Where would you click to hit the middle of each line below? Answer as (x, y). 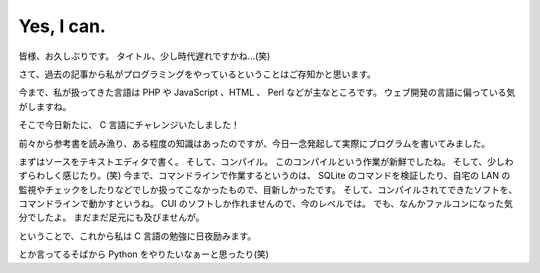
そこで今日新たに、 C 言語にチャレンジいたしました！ (129, 125)
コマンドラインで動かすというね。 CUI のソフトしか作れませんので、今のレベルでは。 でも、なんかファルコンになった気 (266, 204)
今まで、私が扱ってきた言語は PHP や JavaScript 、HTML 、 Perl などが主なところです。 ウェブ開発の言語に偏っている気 (267, 92)
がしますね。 (45, 106)
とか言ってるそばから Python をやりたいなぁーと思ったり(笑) (144, 254)
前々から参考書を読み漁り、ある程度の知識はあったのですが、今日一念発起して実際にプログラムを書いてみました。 (254, 143)
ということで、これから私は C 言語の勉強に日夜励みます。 (137, 236)
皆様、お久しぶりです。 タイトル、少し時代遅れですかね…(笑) (144, 56)
